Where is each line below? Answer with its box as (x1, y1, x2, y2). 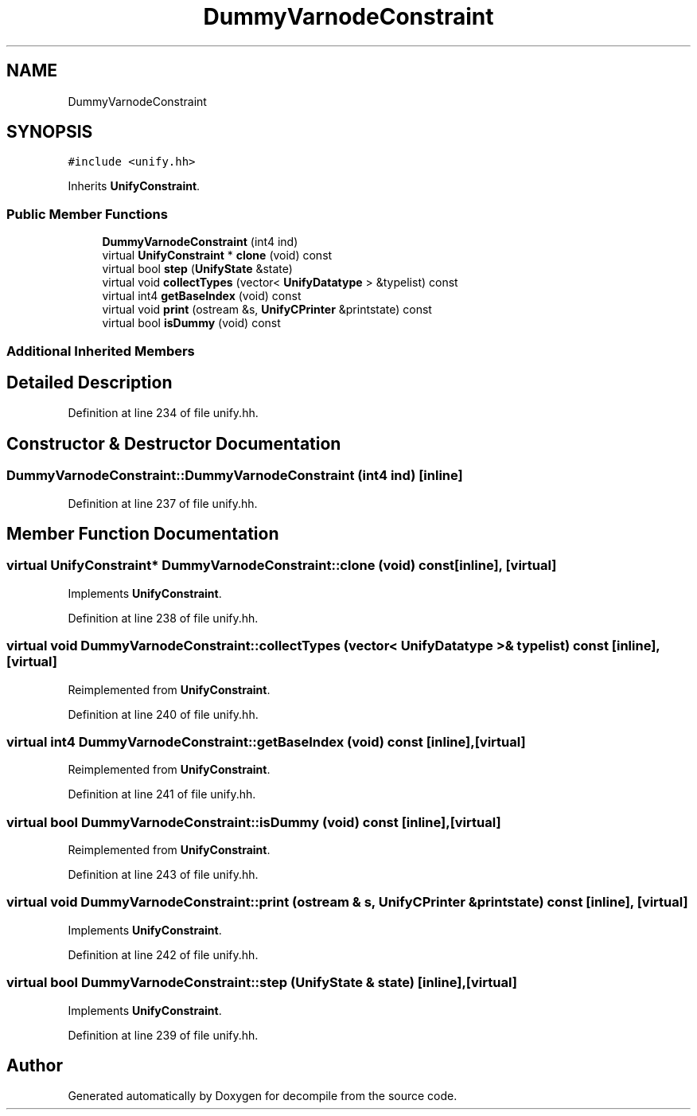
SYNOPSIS (6, 122, 93, 142)
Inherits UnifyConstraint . (68, 179, 201, 193)
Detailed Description (6, 372, 173, 392)
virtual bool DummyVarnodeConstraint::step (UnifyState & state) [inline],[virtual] (6, 974, 517, 991)
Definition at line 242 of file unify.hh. (68, 947, 259, 962)
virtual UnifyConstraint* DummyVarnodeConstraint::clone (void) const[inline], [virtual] (6, 557, 557, 574)
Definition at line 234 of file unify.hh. (68, 406, 259, 420)
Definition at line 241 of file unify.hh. (68, 787, 256, 802)
